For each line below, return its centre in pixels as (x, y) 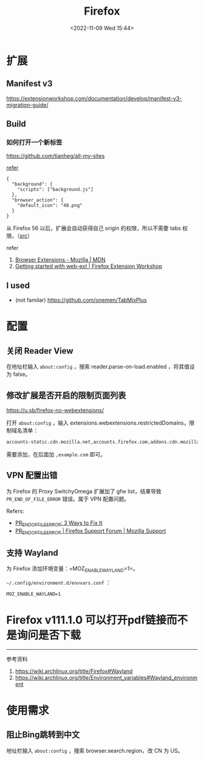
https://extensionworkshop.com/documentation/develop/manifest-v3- (94, 98)
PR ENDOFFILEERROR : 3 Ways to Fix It (59, 523)
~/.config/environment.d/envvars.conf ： (59, 582)
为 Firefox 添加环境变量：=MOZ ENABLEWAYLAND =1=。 (72, 569)
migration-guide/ (27, 105)
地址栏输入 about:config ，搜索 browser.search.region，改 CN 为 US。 (95, 750)
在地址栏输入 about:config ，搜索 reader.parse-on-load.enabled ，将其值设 (101, 367)
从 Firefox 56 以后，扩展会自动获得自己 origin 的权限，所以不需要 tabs (93, 228)
